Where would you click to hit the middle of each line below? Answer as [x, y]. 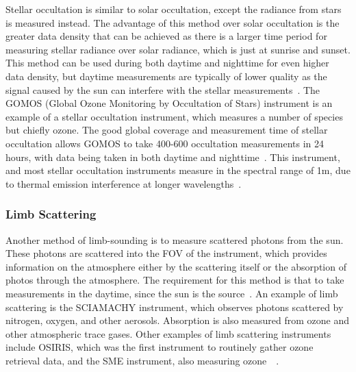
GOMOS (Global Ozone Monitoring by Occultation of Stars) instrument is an [169, 103]
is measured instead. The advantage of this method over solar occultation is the [173, 22]
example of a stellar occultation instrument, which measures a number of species [174, 116]
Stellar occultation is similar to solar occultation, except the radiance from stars [174, 9]
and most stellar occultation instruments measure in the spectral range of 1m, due [178, 170]
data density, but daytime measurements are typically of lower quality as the [166, 76]
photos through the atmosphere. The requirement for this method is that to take [175, 280]
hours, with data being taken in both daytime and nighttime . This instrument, [173, 157]
